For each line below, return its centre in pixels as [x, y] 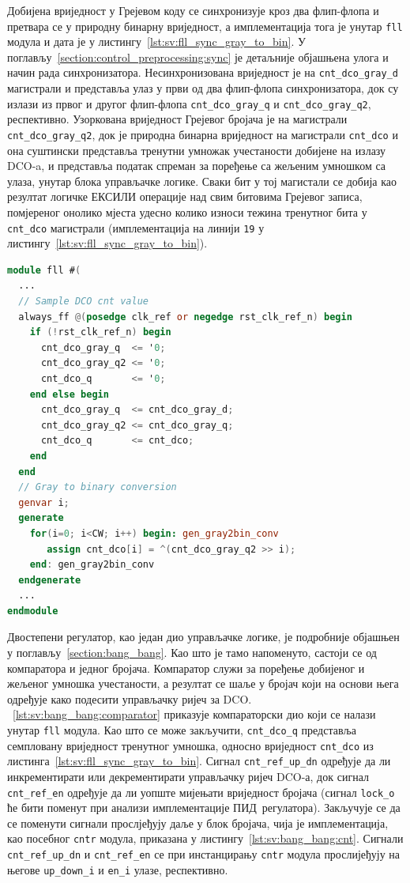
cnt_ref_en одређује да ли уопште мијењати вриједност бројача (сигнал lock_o [201, 792]
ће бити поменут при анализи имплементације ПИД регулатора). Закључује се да [204, 808]
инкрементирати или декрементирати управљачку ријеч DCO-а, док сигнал [188, 776]
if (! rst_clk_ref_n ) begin [100, 332]
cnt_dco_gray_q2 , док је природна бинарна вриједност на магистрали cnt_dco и [203, 134]
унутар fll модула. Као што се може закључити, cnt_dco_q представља [182, 730]
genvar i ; [44, 502]
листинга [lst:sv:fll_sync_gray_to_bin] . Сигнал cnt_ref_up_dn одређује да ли [199, 761]
